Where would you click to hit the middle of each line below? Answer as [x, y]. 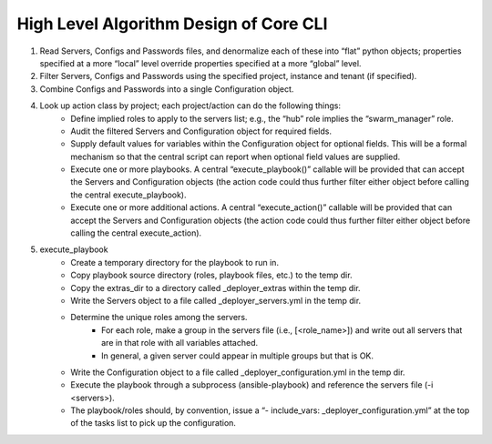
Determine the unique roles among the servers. [159, 318]
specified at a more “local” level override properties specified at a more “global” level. [200, 63]
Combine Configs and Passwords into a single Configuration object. [167, 89]
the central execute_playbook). [128, 195]
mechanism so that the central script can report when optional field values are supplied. [236, 156]
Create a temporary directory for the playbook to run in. [175, 262]
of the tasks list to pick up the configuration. [154, 423]
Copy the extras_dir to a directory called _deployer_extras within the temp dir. [215, 288]
